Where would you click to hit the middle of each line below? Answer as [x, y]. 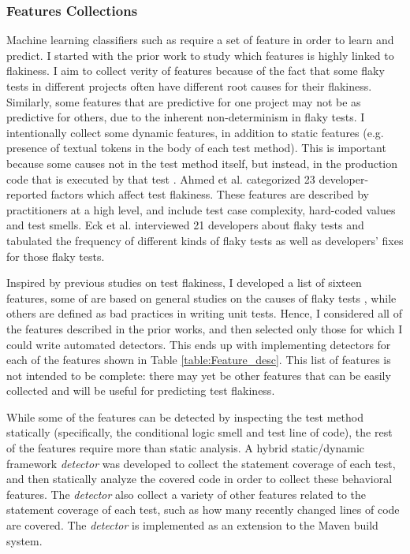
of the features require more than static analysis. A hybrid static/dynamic [186, 448]
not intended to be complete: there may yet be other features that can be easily [199, 375]
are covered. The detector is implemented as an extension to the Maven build [192, 525]
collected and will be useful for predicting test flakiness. [141, 390]
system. [24, 540]
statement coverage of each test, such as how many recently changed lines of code [203, 509]
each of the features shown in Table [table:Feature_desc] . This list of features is [199, 360]
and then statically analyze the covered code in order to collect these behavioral [199, 479]
